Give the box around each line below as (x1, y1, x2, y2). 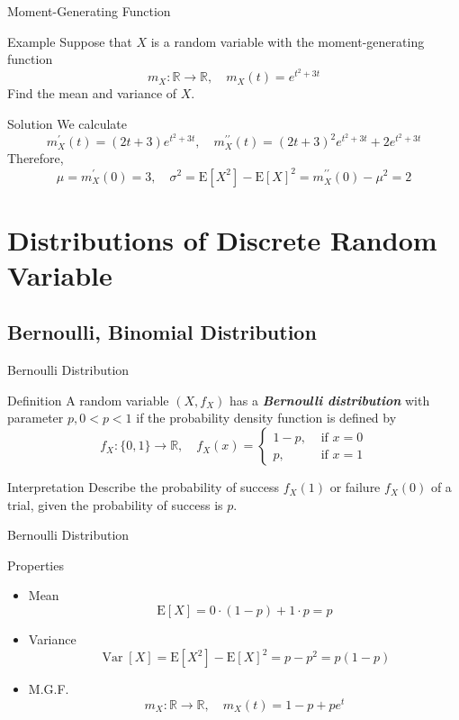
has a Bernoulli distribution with (229, 390, 430, 409)
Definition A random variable (7, 390, 169, 409)
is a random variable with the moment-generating (150, 32, 425, 50)
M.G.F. (28, 679, 69, 698)
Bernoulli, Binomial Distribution (7, 318, 317, 346)
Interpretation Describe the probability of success (7, 478, 280, 497)
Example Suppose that (7, 32, 132, 50)
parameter (7, 408, 64, 427)
